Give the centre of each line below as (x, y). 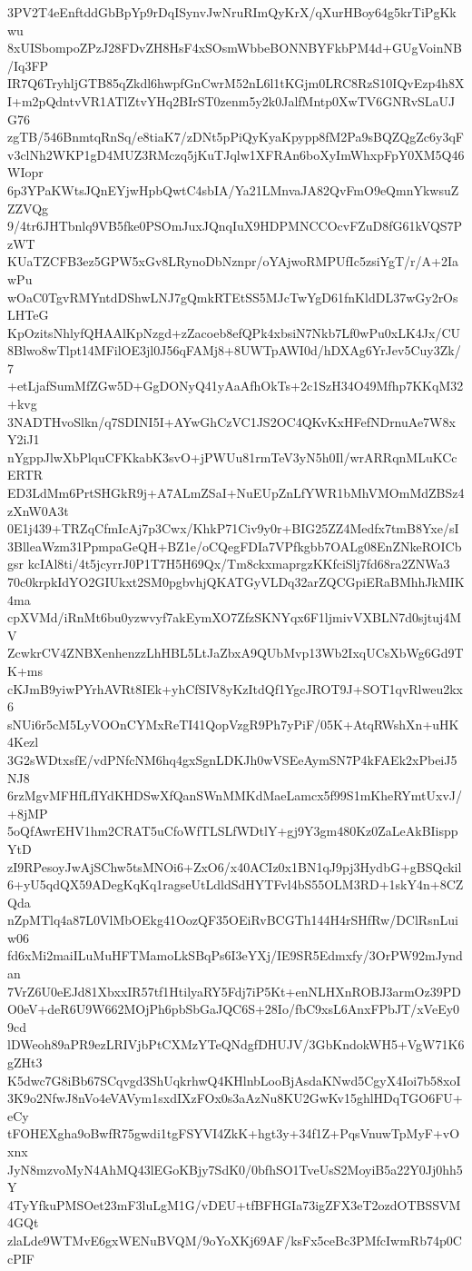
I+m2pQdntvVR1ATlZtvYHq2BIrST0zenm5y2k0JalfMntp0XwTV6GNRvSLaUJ (231, 100)
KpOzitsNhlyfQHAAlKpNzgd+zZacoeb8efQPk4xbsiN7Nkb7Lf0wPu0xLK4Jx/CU (234, 332)
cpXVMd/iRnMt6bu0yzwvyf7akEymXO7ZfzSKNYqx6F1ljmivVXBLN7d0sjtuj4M (235, 617)
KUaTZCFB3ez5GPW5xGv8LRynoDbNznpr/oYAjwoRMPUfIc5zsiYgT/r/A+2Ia (233, 261)
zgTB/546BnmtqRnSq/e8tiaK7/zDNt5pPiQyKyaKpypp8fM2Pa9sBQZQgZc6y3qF (236, 137)
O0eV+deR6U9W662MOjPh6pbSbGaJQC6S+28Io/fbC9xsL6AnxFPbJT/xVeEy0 (234, 1009)
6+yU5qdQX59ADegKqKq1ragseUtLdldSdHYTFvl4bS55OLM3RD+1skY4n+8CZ (236, 884)
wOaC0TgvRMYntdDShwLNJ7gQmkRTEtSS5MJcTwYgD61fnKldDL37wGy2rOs (233, 297)
